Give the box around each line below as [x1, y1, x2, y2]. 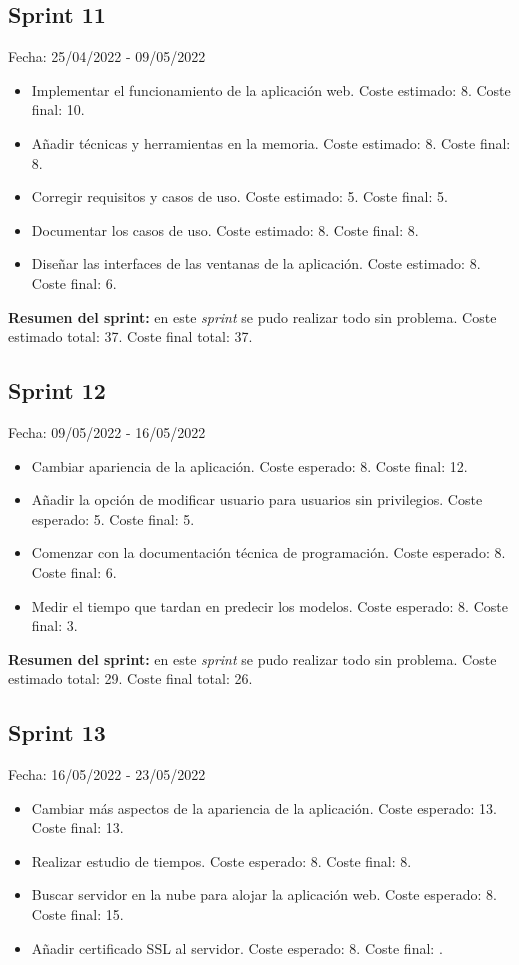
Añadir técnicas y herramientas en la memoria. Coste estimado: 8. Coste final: [31, 132, 511, 153]
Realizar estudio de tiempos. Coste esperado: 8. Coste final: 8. [31, 850, 412, 871]
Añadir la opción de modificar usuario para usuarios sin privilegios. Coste [31, 489, 483, 510]
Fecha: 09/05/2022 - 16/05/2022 [8, 421, 206, 442]
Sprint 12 [8, 375, 106, 406]
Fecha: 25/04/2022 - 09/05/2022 [8, 46, 206, 67]
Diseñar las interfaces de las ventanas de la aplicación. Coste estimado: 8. [31, 253, 481, 274]
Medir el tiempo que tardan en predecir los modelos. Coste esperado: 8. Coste [31, 595, 508, 616]
